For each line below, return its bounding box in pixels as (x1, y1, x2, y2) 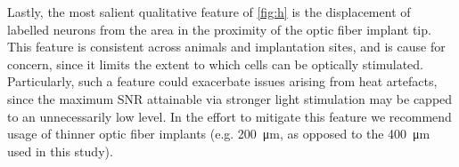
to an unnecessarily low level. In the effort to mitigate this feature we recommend (7, 107, 452, 125)
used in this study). (7, 141, 113, 160)
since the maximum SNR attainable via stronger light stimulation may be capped (7, 89, 453, 107)
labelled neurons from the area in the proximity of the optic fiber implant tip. (7, 20, 431, 38)
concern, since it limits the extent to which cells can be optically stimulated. (7, 54, 423, 73)
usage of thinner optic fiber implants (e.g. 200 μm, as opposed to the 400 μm (7, 124, 430, 143)
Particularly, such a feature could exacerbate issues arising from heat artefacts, (7, 72, 438, 91)
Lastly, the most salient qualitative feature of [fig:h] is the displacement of (7, 3, 411, 20)
